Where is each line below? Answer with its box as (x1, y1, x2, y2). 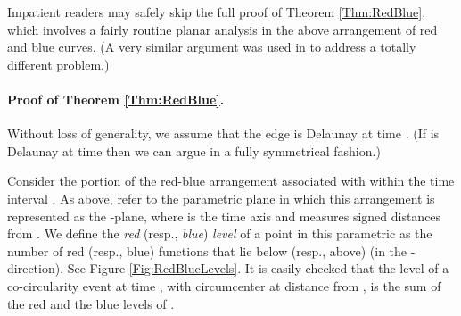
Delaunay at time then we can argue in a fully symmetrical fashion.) (7, 141, 381, 160)
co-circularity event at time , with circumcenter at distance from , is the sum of (7, 276, 441, 295)
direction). (7, 259, 64, 278)
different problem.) (7, 54, 110, 73)
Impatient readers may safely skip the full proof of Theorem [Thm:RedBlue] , (7, 3, 426, 21)
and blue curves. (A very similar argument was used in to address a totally (7, 37, 416, 56)
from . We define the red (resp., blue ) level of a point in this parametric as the (7, 224, 432, 243)
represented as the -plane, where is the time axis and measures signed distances (7, 206, 441, 225)
